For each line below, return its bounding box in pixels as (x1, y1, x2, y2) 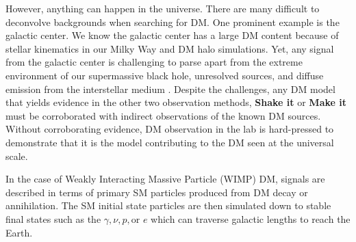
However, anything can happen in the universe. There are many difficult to (5, 1, 320, 15)
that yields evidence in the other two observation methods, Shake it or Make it (5, 95, 346, 109)
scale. (5, 148, 28, 163)
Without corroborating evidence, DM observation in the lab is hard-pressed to (5, 122, 334, 136)
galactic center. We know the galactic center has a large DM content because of (5, 28, 339, 42)
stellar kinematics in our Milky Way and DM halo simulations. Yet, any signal (5, 41, 334, 55)
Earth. (5, 225, 33, 239)
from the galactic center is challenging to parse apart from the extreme (5, 55, 303, 69)
